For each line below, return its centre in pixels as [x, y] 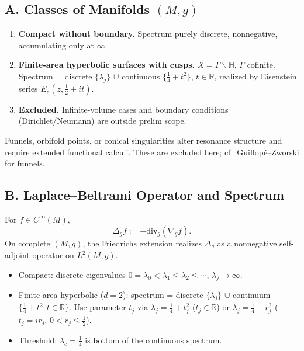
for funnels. [25, 163]
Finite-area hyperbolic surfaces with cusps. [106, 65]
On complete [27, 243]
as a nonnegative [247, 243]
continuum [251, 295]
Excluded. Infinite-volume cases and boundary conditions [123, 109]
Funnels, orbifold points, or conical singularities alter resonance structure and [144, 140]
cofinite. [261, 65]
